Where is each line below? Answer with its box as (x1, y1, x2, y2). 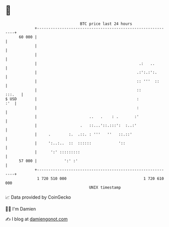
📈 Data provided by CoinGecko (5, 194, 71, 200)
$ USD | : (5, 96, 139, 102)
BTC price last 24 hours (80, 21, 133, 26)
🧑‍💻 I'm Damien (5, 206, 36, 212)
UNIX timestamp (89, 185, 121, 190)
